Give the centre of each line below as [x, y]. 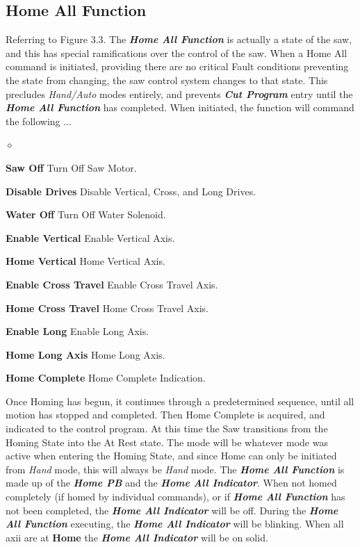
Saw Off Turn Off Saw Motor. [71, 167]
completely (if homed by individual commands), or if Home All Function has [175, 497]
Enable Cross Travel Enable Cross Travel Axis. [112, 284]
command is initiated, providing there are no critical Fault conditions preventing [177, 66]
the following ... [39, 121]
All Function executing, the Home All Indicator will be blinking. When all [175, 524]
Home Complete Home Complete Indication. [106, 378]
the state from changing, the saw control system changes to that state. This [167, 80]
